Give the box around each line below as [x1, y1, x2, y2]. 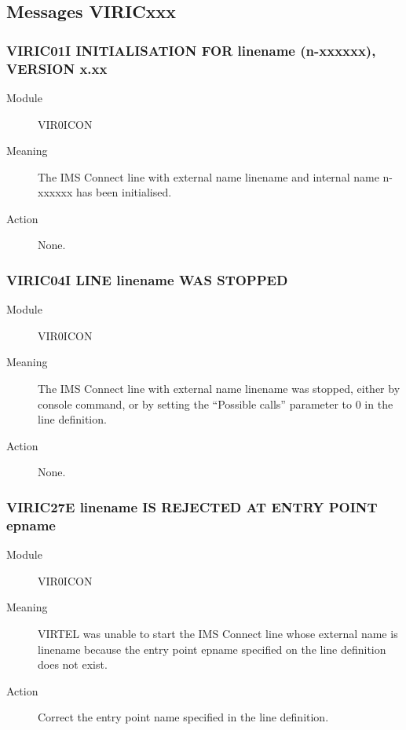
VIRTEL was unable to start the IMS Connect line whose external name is [38, 625, 398, 641]
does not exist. [38, 656, 108, 673]
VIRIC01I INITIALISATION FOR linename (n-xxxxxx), [6, 40, 376, 60]
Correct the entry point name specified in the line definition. [38, 709, 329, 725]
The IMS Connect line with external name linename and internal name [38, 168, 379, 185]
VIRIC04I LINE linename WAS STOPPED [6, 270, 288, 289]
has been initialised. [76, 184, 172, 200]
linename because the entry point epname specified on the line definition [38, 640, 386, 657]
